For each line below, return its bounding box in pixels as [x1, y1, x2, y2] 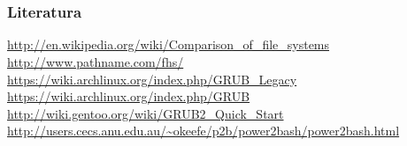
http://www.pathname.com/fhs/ [7, 53, 184, 71]
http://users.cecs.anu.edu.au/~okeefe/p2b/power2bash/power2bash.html [7, 121, 400, 140]
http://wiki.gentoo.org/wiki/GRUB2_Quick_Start [7, 104, 284, 122]
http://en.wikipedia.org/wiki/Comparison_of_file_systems [7, 35, 330, 54]
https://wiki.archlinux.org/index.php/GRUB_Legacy [7, 69, 297, 88]
